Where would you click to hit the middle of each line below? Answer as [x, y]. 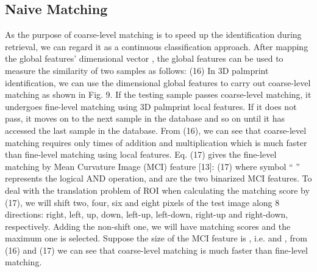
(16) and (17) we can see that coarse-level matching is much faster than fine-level [156, 250]
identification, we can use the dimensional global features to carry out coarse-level [158, 82]
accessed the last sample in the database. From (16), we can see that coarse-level [156, 130]
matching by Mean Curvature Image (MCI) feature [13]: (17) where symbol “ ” [152, 166]
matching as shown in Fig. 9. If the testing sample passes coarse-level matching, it [158, 94]
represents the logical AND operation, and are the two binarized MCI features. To [158, 178]
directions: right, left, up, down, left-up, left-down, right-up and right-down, [147, 214]
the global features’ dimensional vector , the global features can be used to [144, 58]
